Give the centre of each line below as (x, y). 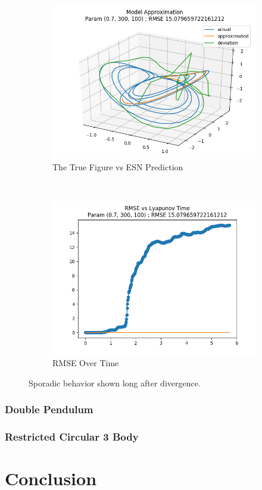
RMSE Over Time (86, 363)
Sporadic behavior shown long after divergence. (115, 383)
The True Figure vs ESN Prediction (118, 166)
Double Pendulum (49, 409)
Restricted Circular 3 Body (72, 437)
